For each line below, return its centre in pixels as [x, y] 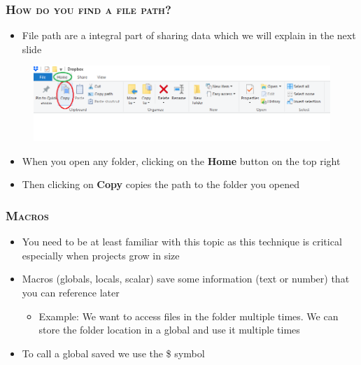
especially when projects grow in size [101, 255]
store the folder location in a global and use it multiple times [169, 330]
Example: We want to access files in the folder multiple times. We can [189, 316]
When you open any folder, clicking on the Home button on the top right [181, 160]
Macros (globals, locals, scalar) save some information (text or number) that [186, 279]
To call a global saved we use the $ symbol [113, 353]
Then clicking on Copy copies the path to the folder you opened [161, 184]
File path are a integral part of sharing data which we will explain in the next [189, 35]
